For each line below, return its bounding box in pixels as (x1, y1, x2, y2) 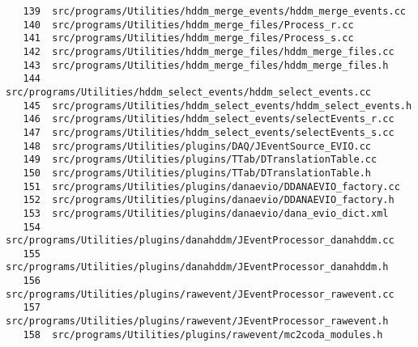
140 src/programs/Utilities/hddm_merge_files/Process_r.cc (23, 19, 354, 31)
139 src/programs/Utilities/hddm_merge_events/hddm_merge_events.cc (23, 6, 406, 17)
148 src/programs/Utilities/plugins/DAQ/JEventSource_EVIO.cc (23, 140, 372, 152)
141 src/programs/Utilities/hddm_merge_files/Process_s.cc (23, 32, 354, 44)
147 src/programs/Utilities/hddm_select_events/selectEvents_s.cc (23, 126, 395, 138)
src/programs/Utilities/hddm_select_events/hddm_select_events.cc (6, 86, 372, 98)
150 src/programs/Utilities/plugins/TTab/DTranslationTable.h (23, 167, 372, 179)
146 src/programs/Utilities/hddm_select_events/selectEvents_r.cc (23, 113, 395, 125)
